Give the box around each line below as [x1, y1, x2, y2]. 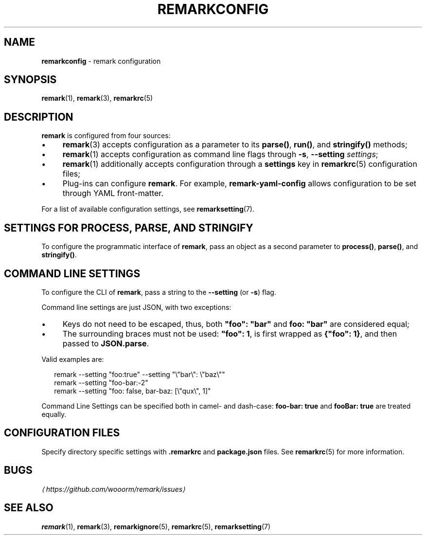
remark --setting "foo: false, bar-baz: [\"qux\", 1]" [54, 386, 211, 395]
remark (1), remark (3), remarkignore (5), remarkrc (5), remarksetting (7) [41, 522, 271, 531]
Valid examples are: [41, 355, 104, 363]
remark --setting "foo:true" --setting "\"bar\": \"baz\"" [54, 370, 225, 378]
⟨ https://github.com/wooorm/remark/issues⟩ [41, 485, 185, 493]
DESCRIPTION [4, 110, 73, 123]
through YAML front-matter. [62, 188, 163, 198]
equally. [41, 410, 67, 418]
